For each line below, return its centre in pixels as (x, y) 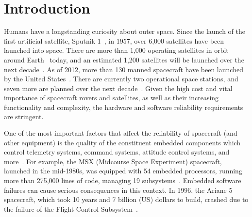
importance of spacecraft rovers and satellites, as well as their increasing (111, 98)
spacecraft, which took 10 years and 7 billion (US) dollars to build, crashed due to (126, 199)
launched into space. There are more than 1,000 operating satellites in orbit (116, 50)
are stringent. (24, 116)
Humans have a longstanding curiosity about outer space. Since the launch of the (125, 31)
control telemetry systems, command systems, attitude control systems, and (117, 152)
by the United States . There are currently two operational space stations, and (121, 79)
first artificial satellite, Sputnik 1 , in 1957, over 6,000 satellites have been (114, 40)
